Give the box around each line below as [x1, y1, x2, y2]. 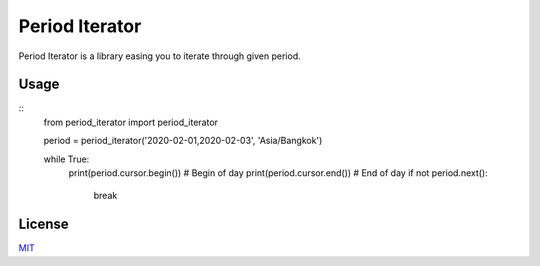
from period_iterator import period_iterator [43, 116, 219, 128]
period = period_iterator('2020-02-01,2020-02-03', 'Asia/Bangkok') [43, 135, 323, 147]
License [18, 216, 69, 233]
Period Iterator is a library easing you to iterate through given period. [18, 50, 302, 62]
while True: [43, 153, 90, 165]
